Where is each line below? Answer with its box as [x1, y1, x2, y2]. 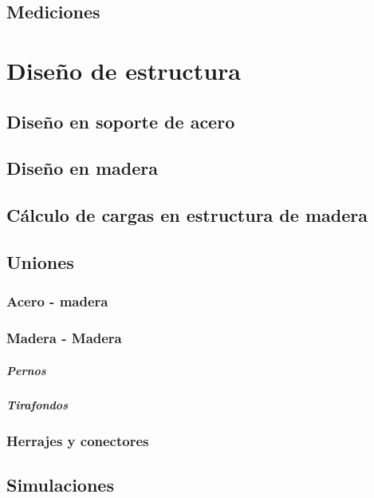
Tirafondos [6, 396, 68, 413]
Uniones [6, 249, 74, 274]
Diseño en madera [6, 156, 158, 180]
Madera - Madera [6, 328, 122, 348]
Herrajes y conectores [6, 430, 149, 450]
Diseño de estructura [6, 53, 241, 86]
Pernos [6, 362, 46, 378]
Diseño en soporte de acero [6, 109, 235, 133]
